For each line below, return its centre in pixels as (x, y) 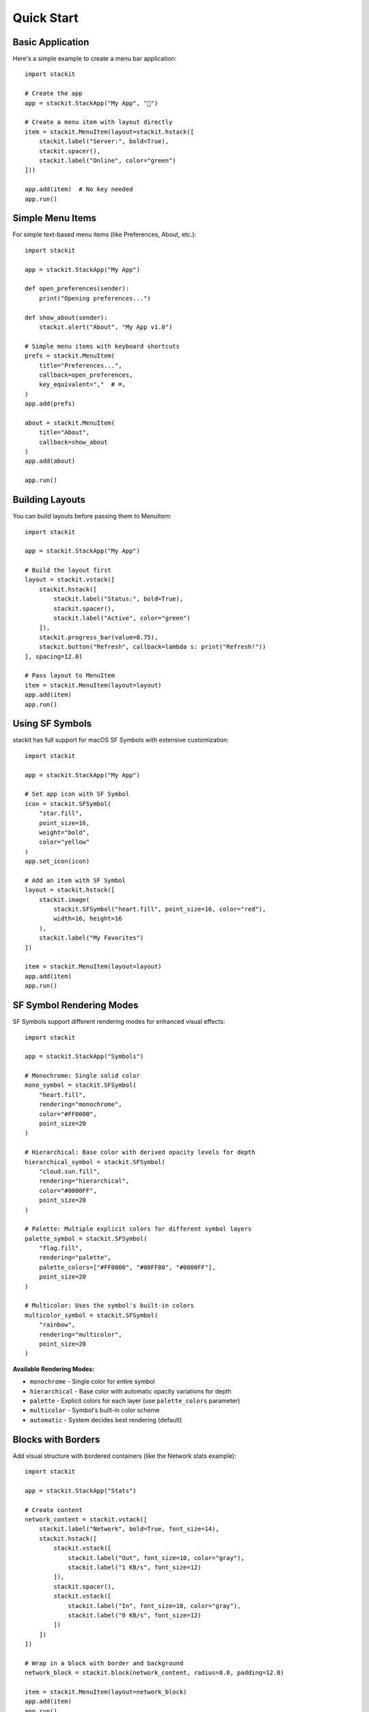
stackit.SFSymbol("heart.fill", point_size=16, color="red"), (160, 909)
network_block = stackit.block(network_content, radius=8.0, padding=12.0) (154, 1673)
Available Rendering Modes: (54, 1369)
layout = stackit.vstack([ (70, 580)
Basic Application (51, 42)
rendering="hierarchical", (84, 1181)
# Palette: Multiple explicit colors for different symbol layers (138, 1229)
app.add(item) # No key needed (79, 189)
